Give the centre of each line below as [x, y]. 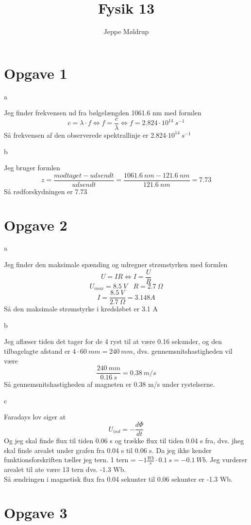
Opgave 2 [36, 225]
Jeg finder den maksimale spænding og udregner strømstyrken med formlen [116, 264]
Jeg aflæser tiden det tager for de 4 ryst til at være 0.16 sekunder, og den [113, 341]
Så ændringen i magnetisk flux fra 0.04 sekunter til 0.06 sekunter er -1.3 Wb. [118, 479]
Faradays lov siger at [35, 417]
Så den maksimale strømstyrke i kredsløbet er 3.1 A [81, 309]
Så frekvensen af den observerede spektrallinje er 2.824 [85, 135]
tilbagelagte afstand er [37, 351]
